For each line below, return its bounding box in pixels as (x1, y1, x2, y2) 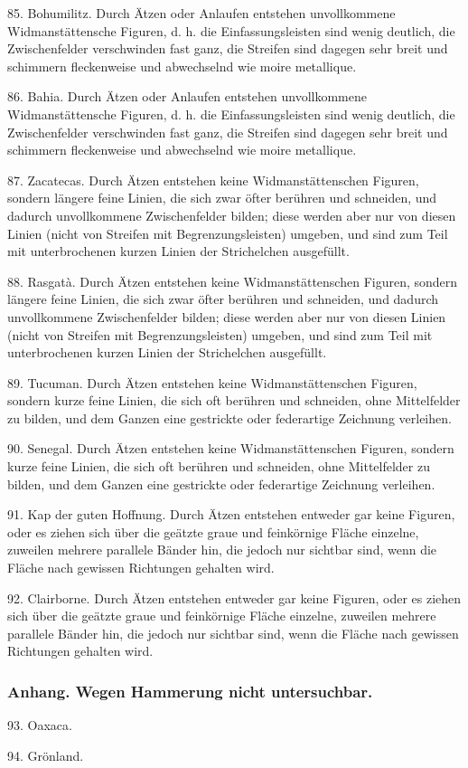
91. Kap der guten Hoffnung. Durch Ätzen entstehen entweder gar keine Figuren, (7, 505, 455, 524)
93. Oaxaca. (7, 716, 72, 735)
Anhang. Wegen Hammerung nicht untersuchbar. (7, 679, 373, 702)
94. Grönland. (7, 745, 84, 764)
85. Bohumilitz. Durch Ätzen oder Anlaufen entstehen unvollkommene (7, 4, 396, 22)
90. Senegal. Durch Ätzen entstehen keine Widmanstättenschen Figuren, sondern (7, 439, 454, 458)
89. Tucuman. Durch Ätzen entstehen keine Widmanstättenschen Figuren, (7, 373, 417, 392)
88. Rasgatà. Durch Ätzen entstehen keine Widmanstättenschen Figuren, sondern (7, 271, 458, 290)
